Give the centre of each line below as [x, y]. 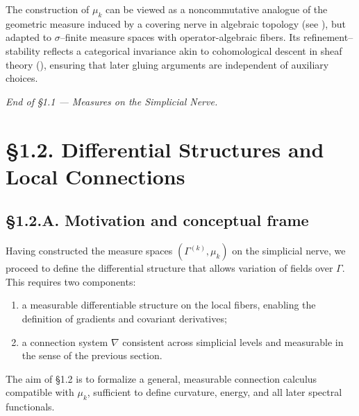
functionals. [30, 407]
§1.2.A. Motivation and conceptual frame [157, 220]
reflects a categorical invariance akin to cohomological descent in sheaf [193, 50]
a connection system [65, 341]
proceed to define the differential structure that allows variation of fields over [169, 268]
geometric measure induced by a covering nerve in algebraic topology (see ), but [176, 23]
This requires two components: [71, 281]
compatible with [40, 392]
